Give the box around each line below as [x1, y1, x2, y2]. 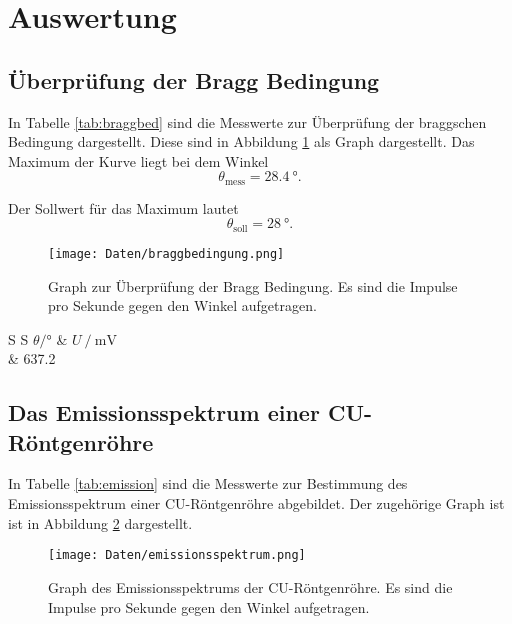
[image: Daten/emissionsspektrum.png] [48, 548, 306, 563]
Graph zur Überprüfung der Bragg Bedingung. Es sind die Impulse [48, 275, 458, 296]
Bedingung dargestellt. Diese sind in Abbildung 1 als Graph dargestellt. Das [8, 131, 475, 152]
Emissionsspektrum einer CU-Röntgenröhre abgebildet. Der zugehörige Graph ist [8, 493, 505, 514]
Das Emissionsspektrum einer [8, 397, 320, 428]
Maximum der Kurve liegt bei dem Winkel [8, 150, 269, 171]
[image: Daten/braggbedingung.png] [48, 246, 285, 261]
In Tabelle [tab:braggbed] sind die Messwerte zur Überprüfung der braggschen [8, 111, 487, 132]
